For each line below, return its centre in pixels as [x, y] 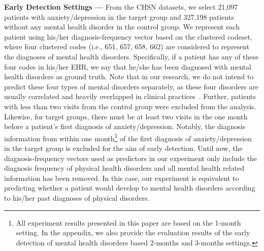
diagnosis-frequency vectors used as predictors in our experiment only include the [131, 158]
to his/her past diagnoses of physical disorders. [77, 197]
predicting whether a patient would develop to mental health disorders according [130, 188]
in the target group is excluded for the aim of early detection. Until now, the [123, 148]
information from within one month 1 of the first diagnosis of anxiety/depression [128, 137]
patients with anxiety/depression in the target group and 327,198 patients [119, 17]
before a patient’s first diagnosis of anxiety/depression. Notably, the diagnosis [125, 126]
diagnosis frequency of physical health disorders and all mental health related [124, 168]
